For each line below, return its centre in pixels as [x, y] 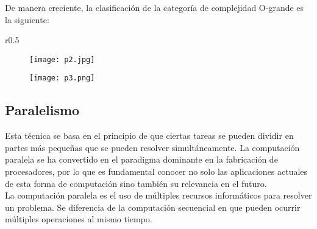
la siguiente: [27, 19]
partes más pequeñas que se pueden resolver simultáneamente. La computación [152, 147]
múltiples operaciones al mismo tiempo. [79, 219]
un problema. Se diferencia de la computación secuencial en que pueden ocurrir [153, 207]
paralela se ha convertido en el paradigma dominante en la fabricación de [141, 159]
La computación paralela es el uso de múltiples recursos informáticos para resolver [158, 195]
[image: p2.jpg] [62, 59]
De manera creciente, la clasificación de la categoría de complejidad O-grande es [155, 7]
